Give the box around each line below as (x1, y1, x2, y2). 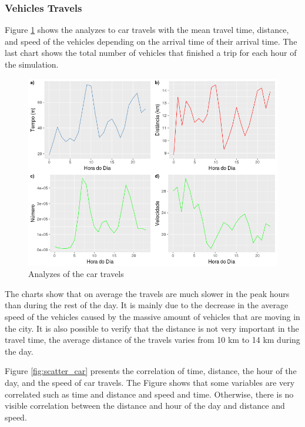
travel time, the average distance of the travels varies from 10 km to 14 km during (5, 333, 300, 346)
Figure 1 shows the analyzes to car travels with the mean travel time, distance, (5, 24, 289, 36)
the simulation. (5, 58, 59, 70)
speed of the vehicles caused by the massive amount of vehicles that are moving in (5, 310, 300, 322)
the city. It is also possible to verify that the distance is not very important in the (5, 322, 299, 334)
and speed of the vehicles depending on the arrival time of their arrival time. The (5, 35, 297, 47)
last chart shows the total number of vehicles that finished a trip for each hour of (5, 46, 297, 59)
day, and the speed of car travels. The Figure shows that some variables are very (5, 376, 295, 388)
